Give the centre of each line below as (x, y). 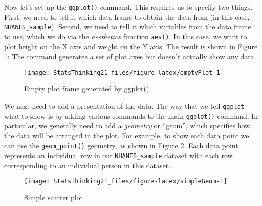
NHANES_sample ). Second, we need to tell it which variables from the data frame (128, 27)
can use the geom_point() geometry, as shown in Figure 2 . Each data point (121, 145)
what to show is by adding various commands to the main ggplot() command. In (131, 115)
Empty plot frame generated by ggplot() (87, 89)
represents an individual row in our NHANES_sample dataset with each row (118, 155)
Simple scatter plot (54, 198)
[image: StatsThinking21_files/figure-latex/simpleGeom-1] (126, 182)
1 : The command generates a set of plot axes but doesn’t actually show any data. (130, 56)
